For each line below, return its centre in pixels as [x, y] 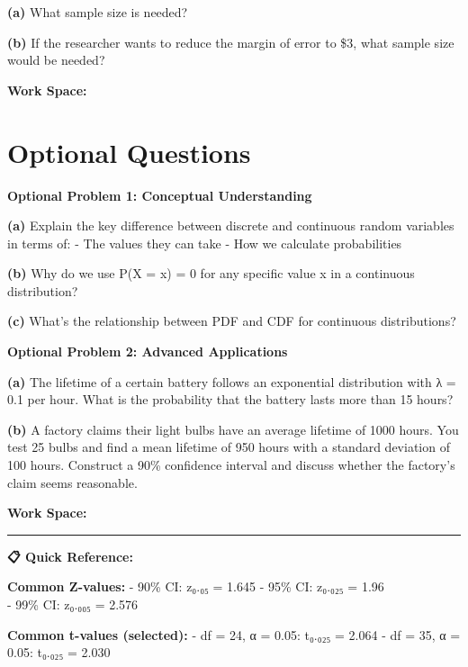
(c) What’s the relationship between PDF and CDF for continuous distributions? [232, 321]
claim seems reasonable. [72, 482]
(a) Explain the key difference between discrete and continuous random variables [231, 225]
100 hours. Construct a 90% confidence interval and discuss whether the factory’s [231, 465]
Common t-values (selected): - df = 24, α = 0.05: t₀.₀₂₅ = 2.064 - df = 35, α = [234, 634]
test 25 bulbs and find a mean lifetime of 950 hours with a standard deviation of [229, 447]
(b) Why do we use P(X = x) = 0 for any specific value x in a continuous [211, 273]
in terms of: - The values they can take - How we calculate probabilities [205, 243]
